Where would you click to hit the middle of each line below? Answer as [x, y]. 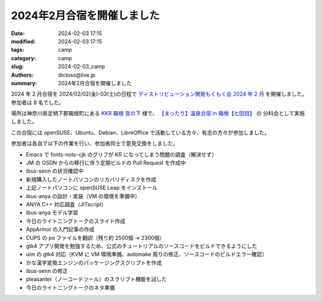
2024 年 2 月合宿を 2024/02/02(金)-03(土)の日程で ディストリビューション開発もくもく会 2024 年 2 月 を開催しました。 [159, 94]
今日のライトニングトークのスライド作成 [75, 221]
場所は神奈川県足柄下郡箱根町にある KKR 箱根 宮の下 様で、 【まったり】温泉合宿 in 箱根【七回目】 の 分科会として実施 [158, 114]
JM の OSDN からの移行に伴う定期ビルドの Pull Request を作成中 [106, 163]
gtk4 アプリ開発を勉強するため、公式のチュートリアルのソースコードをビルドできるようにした [142, 246]
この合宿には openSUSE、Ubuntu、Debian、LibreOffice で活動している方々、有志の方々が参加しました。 [140, 132]
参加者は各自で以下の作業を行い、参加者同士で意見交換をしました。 [95, 143]
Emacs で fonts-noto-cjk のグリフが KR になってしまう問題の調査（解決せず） [122, 154]
